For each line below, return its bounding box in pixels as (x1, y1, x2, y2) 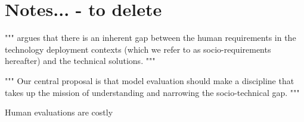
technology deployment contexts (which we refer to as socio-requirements (5, 43, 271, 55)
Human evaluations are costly (5, 106, 113, 118)
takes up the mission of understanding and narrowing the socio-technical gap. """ (5, 86, 300, 98)
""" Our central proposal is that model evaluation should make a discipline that (5, 74, 294, 86)
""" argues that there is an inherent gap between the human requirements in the (5, 31, 296, 44)
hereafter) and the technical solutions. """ (5, 54, 156, 67)
